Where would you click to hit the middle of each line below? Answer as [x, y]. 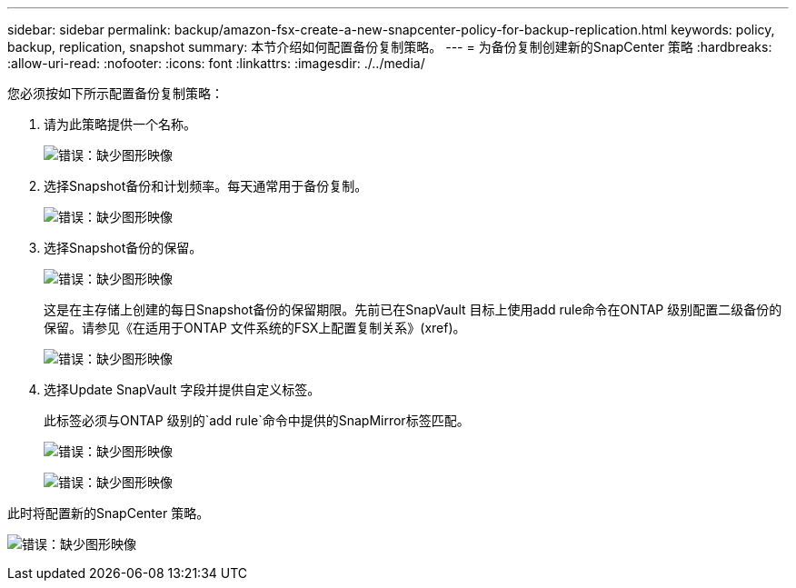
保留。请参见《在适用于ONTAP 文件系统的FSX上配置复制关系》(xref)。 [255, 328]
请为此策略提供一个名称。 [120, 124]
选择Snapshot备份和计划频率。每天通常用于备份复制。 [206, 186]
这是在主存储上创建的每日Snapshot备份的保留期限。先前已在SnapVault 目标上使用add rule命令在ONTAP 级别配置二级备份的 [413, 309]
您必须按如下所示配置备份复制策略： [115, 93]
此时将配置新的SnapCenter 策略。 [109, 513]
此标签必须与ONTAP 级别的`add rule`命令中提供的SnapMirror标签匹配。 [257, 420]
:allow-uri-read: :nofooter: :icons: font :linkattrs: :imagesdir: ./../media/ [216, 63]
